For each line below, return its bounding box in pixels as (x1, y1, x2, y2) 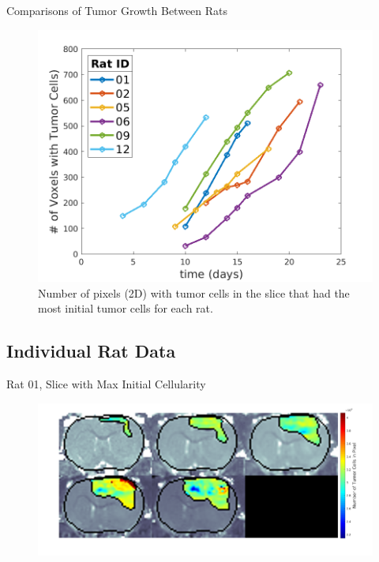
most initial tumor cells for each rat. (38, 300, 213, 317)
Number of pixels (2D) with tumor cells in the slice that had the (38, 284, 350, 301)
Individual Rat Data (6, 339, 176, 363)
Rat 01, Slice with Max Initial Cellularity (6, 376, 206, 392)
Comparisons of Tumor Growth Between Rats (6, 2, 228, 18)
